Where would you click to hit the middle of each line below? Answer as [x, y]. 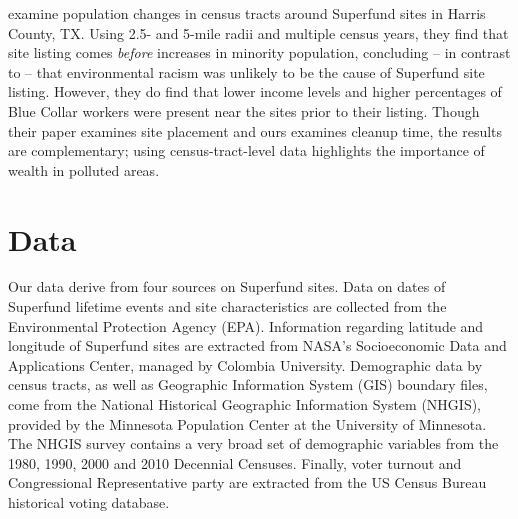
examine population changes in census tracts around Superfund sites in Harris [247, 13]
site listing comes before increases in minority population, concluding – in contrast [259, 52]
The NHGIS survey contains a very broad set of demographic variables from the [253, 443]
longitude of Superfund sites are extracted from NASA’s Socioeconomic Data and [257, 345]
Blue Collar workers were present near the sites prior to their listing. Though [244, 110]
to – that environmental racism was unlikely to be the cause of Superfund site [246, 71]
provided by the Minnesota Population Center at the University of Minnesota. [247, 423]
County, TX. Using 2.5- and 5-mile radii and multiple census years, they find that [258, 32]
